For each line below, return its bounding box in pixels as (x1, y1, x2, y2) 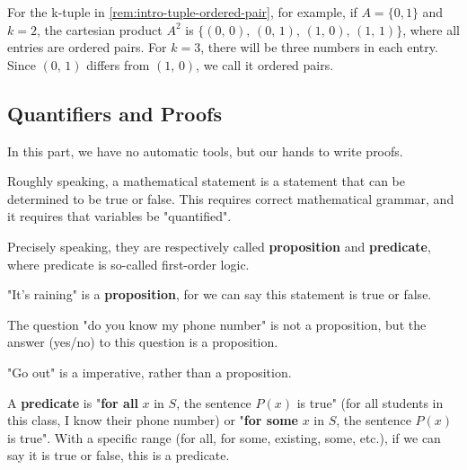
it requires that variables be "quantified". (7, 207, 232, 226)
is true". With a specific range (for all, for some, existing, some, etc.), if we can (7, 428, 441, 447)
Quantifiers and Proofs (7, 99, 222, 127)
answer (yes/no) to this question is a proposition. (7, 333, 278, 351)
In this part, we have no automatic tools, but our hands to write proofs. (7, 141, 403, 160)
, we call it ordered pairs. (196, 55, 334, 74)
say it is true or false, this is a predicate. (7, 446, 230, 465)
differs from (86, 55, 150, 74)
